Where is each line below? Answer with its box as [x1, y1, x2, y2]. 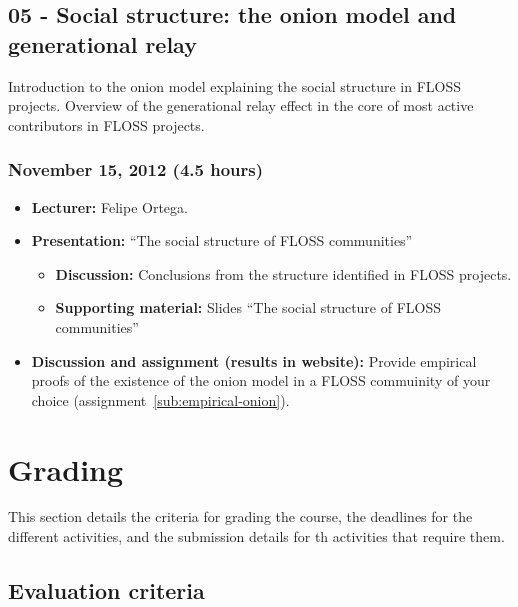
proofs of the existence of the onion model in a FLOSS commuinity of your [31, 370, 491, 391]
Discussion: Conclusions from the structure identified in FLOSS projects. [55, 263, 512, 284]
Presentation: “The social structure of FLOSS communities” [31, 230, 413, 251]
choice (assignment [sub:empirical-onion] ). [31, 389, 290, 410]
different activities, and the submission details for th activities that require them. [8, 526, 505, 547]
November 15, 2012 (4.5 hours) [8, 157, 264, 182]
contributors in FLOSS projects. [8, 114, 205, 135]
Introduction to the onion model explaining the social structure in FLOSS [8, 75, 461, 96]
